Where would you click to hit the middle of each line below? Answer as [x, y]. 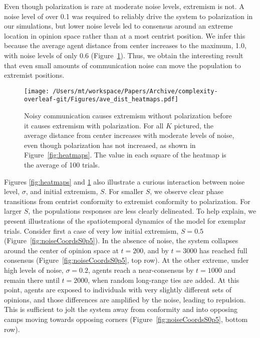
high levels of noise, [34, 270]
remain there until [32, 280]
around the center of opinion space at [61, 250]
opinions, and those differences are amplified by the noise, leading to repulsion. [125, 299]
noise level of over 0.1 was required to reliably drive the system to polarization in [128, 16]
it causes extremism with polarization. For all [94, 125]
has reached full [223, 250]
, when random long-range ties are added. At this [164, 280]
